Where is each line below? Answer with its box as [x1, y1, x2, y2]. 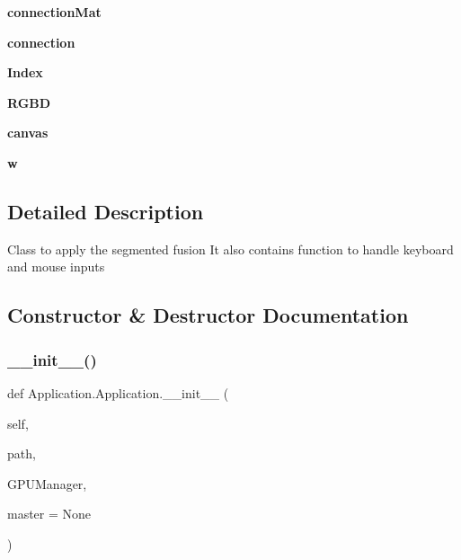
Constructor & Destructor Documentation [7, 301, 409, 329]
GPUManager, [7, 474, 87, 493]
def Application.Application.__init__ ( [7, 383, 229, 402]
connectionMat [7, 3, 102, 21]
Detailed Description [7, 197, 204, 225]
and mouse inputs [7, 257, 105, 276]
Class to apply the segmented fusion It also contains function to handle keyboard [7, 239, 454, 258]
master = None [7, 504, 92, 523]
